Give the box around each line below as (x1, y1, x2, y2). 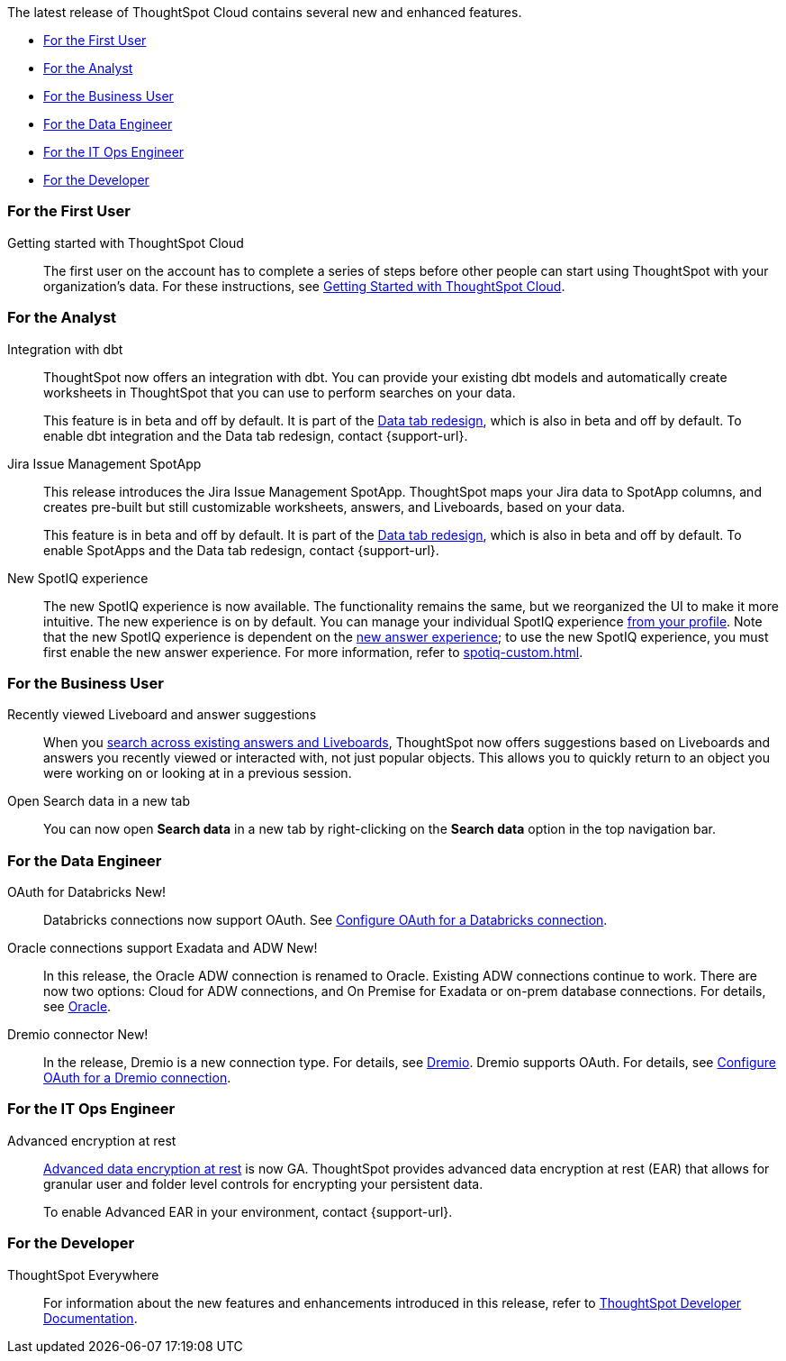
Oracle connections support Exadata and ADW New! (7, 940, 318, 955)
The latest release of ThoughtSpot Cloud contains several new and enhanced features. (7, 5, 522, 20)
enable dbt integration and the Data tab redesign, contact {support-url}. (43, 427, 468, 443)
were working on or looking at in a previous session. (43, 765, 352, 781)
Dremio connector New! (7, 1027, 149, 1042)
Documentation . (43, 1310, 138, 1326)
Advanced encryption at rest (7, 1132, 176, 1148)
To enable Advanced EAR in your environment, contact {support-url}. (43, 1203, 453, 1219)
